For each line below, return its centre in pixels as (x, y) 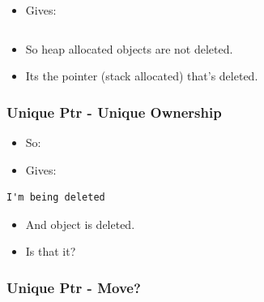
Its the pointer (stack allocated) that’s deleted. (142, 76)
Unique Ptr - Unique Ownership (114, 112)
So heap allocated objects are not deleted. (129, 48)
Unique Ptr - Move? (74, 287)
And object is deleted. (80, 224)
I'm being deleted (56, 198)
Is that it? (51, 251)
